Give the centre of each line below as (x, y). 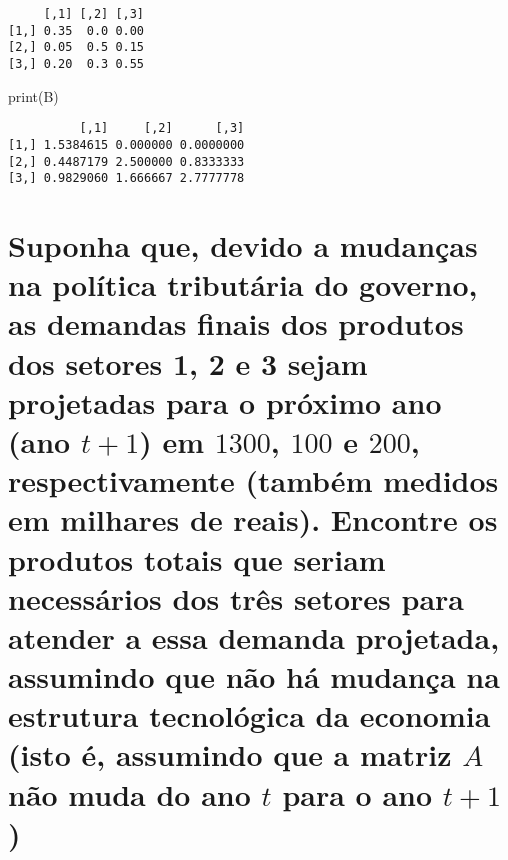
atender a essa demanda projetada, (254, 636)
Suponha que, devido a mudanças (243, 245)
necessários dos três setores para (236, 597)
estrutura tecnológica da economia (249, 715)
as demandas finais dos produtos (236, 323)
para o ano (357, 793)
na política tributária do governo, (243, 284)
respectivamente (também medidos (253, 480)
